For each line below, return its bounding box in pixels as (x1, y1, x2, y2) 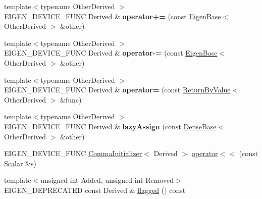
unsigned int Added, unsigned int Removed (40, 175, 174, 185)
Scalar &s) (4, 158, 36, 168)
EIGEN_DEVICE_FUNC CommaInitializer (4, 148, 142, 159)
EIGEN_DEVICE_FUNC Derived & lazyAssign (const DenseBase (4, 121, 217, 131)
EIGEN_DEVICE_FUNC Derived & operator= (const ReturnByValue (4, 84, 231, 95)
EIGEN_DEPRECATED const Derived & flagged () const (4, 184, 186, 195)
